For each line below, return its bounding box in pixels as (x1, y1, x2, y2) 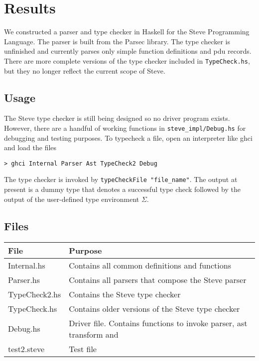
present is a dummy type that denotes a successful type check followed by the (4, 184, 241, 194)
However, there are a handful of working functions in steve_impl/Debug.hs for (4, 122, 246, 133)
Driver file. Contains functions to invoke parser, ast (69, 317, 248, 329)
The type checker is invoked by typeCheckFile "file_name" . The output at (4, 174, 238, 184)
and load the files (4, 142, 57, 153)
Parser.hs (8, 273, 40, 285)
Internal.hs (8, 259, 45, 271)
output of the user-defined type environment (4, 193, 139, 204)
